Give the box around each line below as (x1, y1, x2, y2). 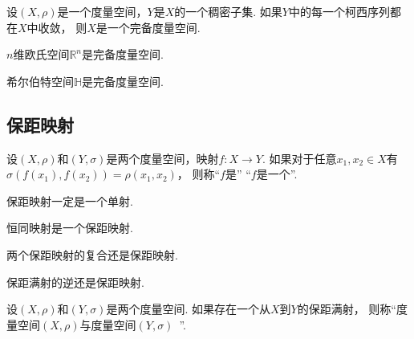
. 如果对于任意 (262, 149, 337, 166)
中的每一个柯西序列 (288, 3, 390, 19)
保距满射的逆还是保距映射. (6, 273, 144, 290)
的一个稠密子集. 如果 (174, 3, 282, 19)
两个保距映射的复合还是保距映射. (6, 246, 178, 263)
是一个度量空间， (57, 3, 148, 19)
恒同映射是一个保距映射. (6, 219, 133, 236)
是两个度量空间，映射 (106, 149, 219, 166)
